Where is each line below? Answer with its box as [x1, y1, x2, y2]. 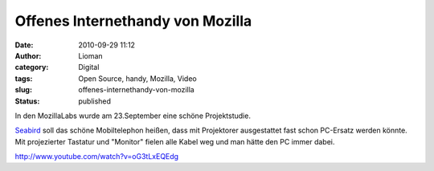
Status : [14, 96, 40, 106]
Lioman [78, 51, 104, 60]
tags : [14, 73, 33, 83]
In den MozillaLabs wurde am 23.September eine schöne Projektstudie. [14, 111, 251, 120]
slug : [14, 85, 32, 95]
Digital [78, 63, 100, 72]
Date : [14, 40, 34, 50]
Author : [14, 51, 42, 60]
